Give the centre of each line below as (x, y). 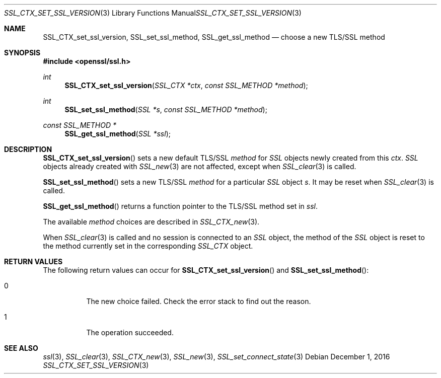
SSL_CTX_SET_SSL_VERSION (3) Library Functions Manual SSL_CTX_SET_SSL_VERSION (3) (153, 13)
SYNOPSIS (22, 53)
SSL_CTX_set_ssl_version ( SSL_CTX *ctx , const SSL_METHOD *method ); (186, 85)
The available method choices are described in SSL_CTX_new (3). (151, 222)
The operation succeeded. (130, 332)
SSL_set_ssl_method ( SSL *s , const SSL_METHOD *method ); (166, 109)
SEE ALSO (21, 348)
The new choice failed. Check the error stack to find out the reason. (199, 301)
